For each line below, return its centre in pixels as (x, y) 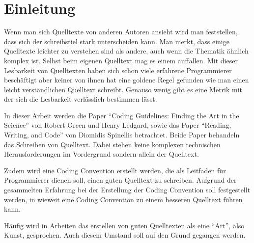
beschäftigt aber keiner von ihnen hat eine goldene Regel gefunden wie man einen (127, 80)
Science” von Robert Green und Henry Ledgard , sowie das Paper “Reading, (118, 125)
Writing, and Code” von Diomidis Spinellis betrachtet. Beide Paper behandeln (122, 135)
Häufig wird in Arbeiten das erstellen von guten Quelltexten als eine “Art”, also (124, 225)
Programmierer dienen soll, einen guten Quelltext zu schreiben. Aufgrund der (120, 180)
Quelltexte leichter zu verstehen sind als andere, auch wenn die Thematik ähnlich (126, 51)
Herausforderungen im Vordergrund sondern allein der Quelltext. (101, 154)
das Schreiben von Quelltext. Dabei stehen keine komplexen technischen (112, 144)
